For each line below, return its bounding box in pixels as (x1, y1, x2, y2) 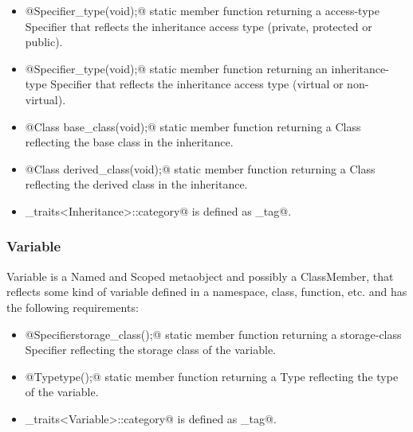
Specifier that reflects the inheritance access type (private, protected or (25, 18, 372, 34)
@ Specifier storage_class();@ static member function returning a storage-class (25, 325, 402, 342)
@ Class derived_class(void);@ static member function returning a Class (25, 160, 376, 177)
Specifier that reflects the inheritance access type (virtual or (50, 76, 344, 92)
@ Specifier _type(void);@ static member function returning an (25, 60, 328, 76)
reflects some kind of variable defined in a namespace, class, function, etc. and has (6, 283, 407, 300)
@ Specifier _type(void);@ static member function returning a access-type (25, 2, 380, 18)
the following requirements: (6, 298, 139, 315)
